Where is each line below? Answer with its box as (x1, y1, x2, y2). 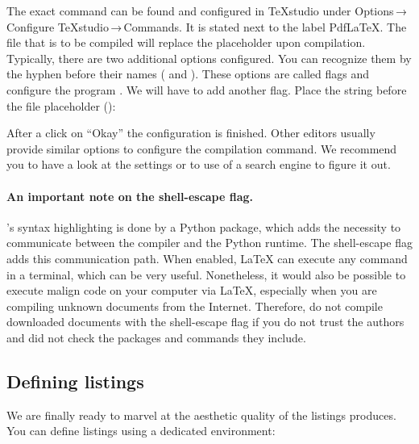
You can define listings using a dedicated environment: (6, 422, 276, 439)
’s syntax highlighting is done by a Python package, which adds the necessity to (6, 218, 401, 235)
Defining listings (6, 368, 144, 393)
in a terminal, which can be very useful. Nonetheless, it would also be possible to (6, 266, 406, 283)
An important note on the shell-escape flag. (6, 187, 254, 204)
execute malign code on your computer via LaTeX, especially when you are (6, 282, 377, 299)
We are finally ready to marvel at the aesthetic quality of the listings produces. (6, 406, 396, 423)
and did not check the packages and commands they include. (6, 329, 306, 346)
